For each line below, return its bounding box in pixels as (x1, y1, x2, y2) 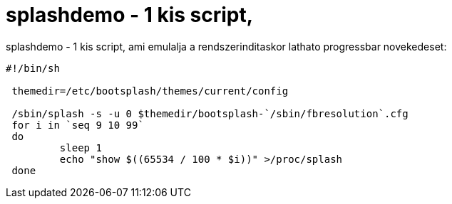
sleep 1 (59, 141, 102, 154)
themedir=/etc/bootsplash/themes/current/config (11, 85, 289, 97)
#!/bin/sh (6, 62, 60, 74)
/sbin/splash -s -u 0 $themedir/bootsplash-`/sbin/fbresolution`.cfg (11, 107, 409, 119)
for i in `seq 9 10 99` (11, 119, 144, 131)
